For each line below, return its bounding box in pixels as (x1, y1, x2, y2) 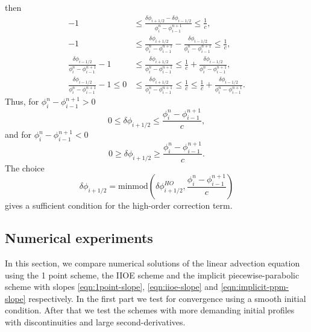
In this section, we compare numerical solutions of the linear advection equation (5, 256, 300, 269)
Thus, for (5, 95, 39, 108)
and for (5, 128, 32, 141)
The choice (5, 161, 45, 174)
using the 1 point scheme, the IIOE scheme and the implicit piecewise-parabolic (5, 268, 300, 281)
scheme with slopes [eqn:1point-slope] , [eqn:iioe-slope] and (5, 280, 218, 293)
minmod (118, 182, 148, 191)
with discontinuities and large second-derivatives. (5, 315, 186, 328)
